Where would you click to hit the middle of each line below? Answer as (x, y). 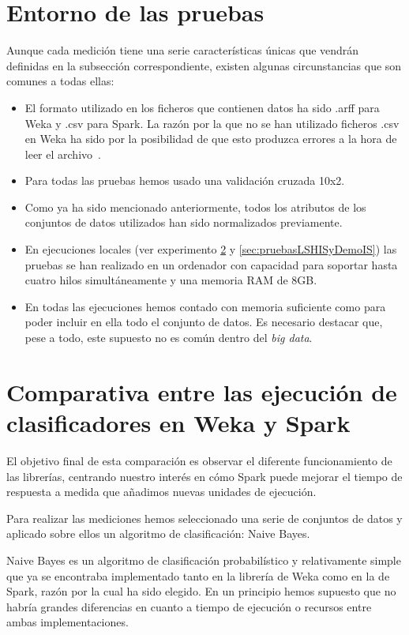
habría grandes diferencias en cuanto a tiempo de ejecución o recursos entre (189, 606)
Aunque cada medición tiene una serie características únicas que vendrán (183, 50)
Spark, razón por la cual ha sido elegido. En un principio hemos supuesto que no (201, 591)
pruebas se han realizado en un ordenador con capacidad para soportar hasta (211, 264)
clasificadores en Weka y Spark (178, 423)
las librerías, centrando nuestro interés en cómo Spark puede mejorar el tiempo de (204, 476)
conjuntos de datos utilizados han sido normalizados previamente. (184, 222)
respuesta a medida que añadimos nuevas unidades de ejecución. (161, 492)
